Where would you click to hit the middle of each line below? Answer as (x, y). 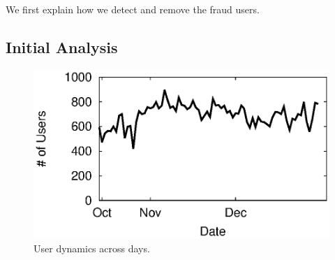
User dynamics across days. (92, 248)
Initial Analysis (62, 46)
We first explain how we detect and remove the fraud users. (133, 9)
